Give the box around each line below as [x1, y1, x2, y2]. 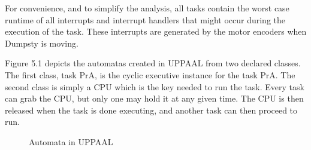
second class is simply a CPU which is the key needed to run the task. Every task [5, 80, 304, 93]
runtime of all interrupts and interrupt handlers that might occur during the [5, 13, 285, 26]
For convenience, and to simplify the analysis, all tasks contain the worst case [5, 2, 289, 14]
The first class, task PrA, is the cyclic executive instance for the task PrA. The [5, 68, 295, 81]
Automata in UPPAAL [29, 135, 113, 148]
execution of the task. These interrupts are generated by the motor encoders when [5, 25, 307, 38]
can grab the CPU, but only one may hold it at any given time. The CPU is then [5, 92, 304, 105]
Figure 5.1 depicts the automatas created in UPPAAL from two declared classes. [5, 57, 301, 69]
